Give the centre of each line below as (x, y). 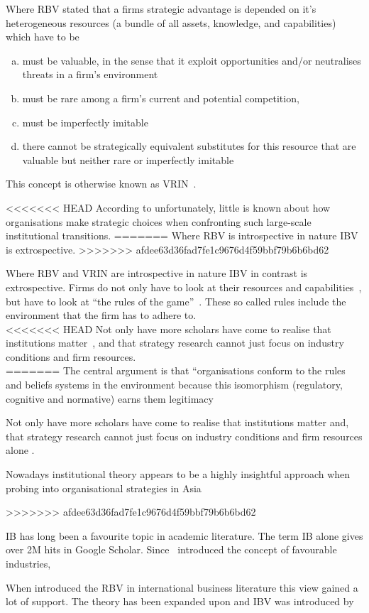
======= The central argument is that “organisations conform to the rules (176, 370)
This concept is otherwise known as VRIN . (101, 184)
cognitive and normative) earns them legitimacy (110, 398)
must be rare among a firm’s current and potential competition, (161, 98)
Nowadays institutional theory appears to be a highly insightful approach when (178, 474)
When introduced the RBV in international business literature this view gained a (182, 587)
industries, (28, 563)
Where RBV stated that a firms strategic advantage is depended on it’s (161, 9)
